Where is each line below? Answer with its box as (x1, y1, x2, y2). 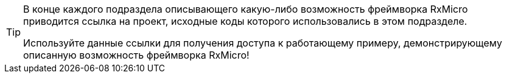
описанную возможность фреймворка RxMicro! (23, 49, 250, 61)
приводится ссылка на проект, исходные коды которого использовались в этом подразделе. (23, 15, 467, 27)
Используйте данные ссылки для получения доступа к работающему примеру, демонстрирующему (23, 37, 502, 49)
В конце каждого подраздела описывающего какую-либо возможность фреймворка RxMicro (23, 3, 468, 15)
